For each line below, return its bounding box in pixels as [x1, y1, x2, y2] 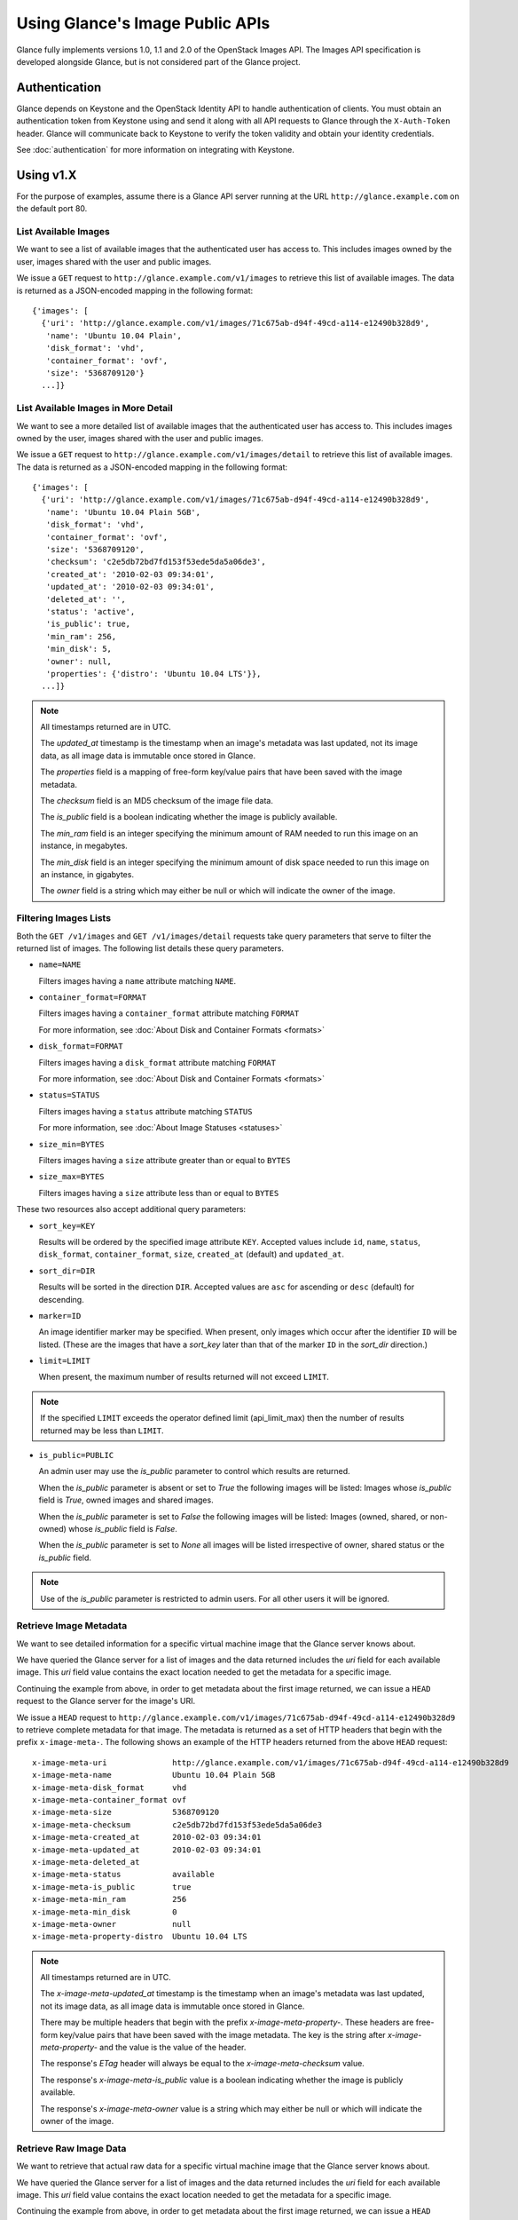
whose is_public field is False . [67, 1523, 177, 1534]
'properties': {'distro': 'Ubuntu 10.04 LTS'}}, [45, 669, 262, 678]
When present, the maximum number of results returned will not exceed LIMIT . [38, 1372, 330, 1383]
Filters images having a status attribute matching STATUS [38, 1106, 253, 1116]
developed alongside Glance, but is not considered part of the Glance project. [16, 56, 301, 67]
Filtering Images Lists [16, 912, 111, 924]
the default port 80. [16, 203, 88, 214]
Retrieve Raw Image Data [16, 2142, 127, 2154]
